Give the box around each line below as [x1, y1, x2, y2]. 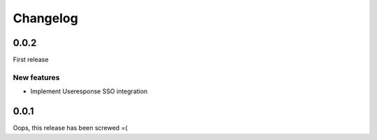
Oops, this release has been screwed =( [13, 124, 128, 132]
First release [13, 56, 49, 64]
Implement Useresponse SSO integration [30, 87, 148, 95]
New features [13, 72, 60, 82]
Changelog [13, 10, 78, 26]
